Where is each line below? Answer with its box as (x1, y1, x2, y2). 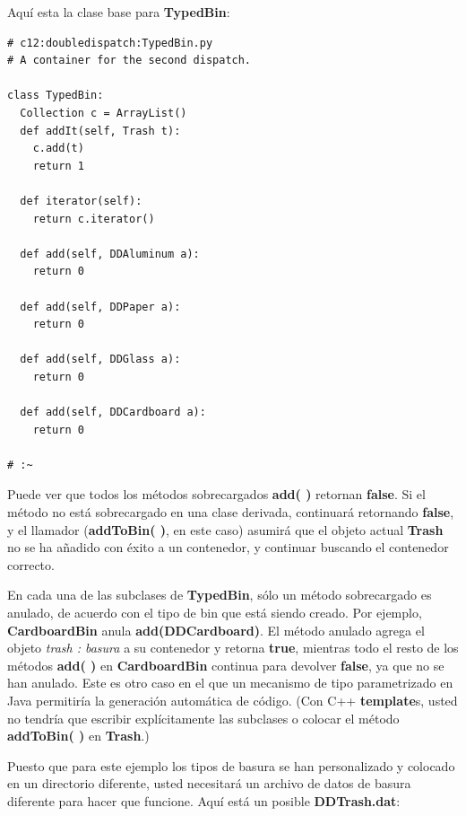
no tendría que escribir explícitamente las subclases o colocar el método (7, 708, 400, 727)
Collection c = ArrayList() (20, 106, 187, 119)
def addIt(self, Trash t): (20, 124, 181, 137)
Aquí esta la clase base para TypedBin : (7, 3, 230, 21)
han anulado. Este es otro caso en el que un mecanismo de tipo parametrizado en (7, 673, 453, 692)
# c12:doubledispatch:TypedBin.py (7, 36, 213, 49)
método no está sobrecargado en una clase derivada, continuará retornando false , (7, 503, 454, 522)
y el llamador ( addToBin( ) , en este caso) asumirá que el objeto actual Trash (7, 520, 444, 539)
